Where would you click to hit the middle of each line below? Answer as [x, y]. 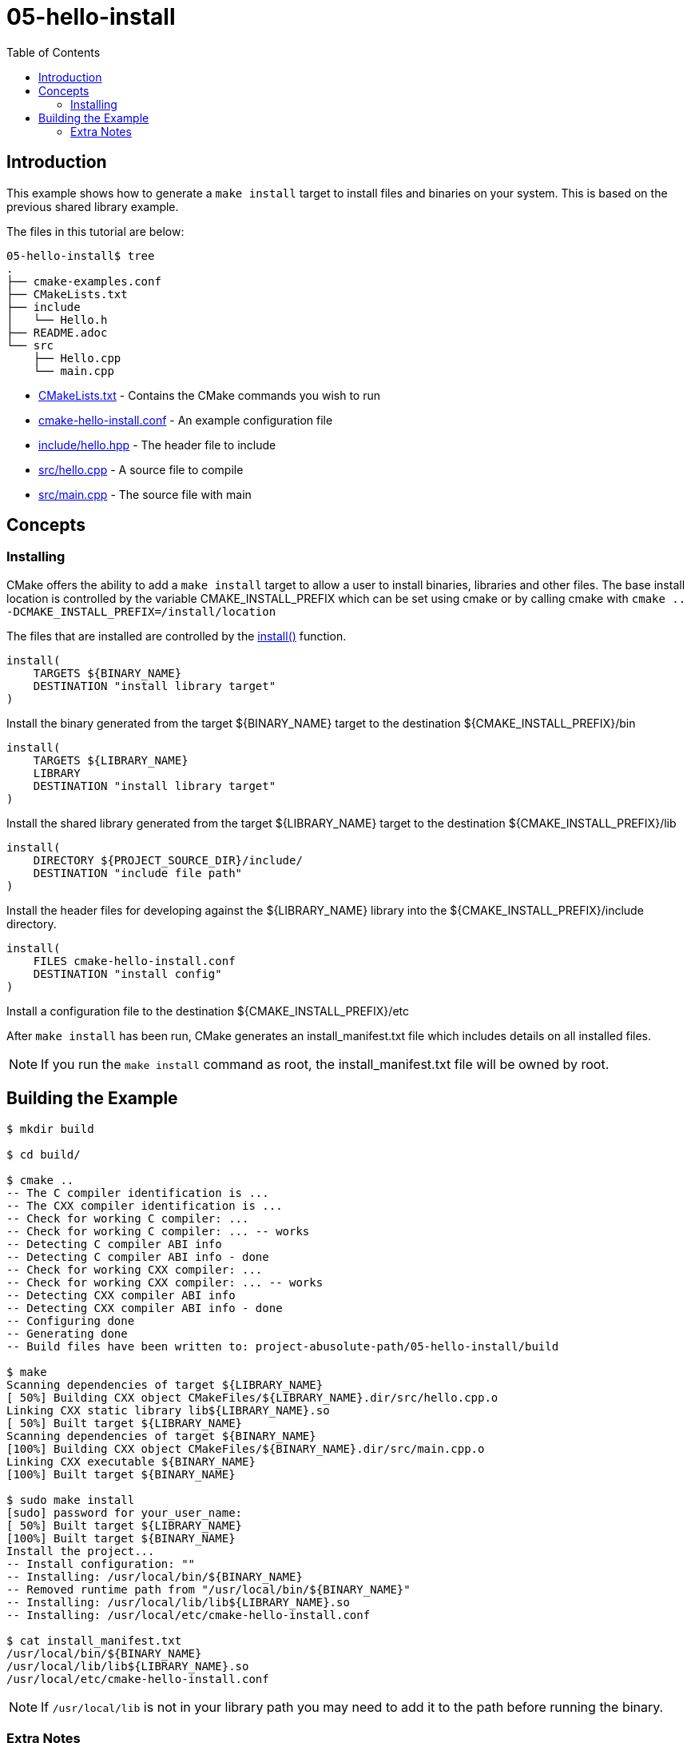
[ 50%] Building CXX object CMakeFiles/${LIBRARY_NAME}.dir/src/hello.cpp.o [252, 1397]
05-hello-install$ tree [81, 255]
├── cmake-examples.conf [84, 281]
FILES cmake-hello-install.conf [134, 961]
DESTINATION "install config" [127, 973]
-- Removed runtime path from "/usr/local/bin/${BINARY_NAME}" [208, 1589]
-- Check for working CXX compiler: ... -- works [165, 1282]
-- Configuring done [71, 1320]
